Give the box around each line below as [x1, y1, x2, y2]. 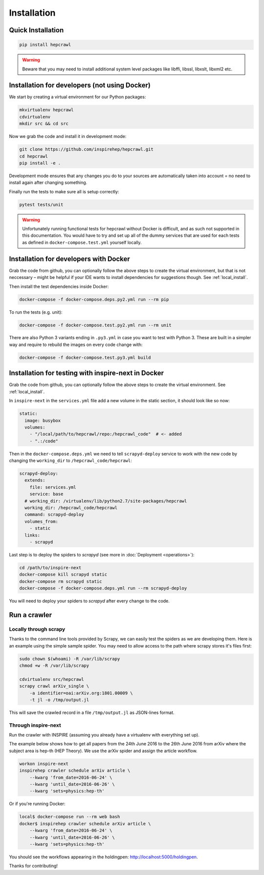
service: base [29, 491, 64, 497]
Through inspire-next [9, 722, 61, 729]
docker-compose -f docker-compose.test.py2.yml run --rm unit [19, 322, 172, 328]
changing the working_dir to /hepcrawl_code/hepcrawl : [9, 458, 132, 463]
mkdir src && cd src [19, 121, 68, 127]
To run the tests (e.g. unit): [9, 309, 63, 315]
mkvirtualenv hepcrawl [19, 107, 74, 113]
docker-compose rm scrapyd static [19, 578, 102, 584]
